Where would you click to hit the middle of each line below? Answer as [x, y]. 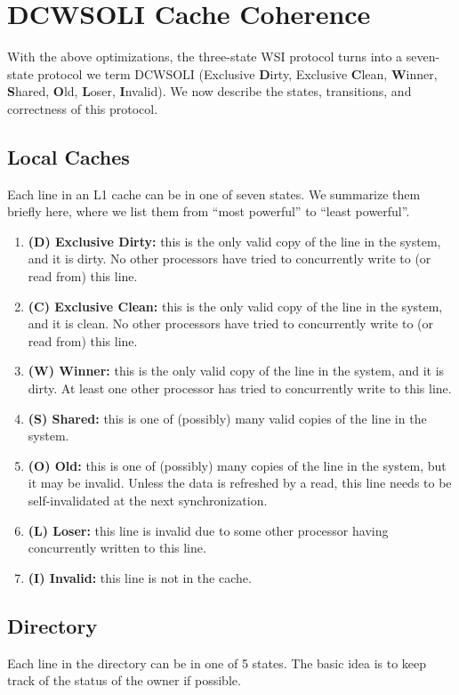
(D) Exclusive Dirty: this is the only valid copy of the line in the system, [234, 241]
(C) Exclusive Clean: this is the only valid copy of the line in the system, [235, 306]
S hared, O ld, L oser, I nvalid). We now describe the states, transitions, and [209, 91]
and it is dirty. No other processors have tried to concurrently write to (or [229, 259]
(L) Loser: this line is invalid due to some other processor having [208, 530]
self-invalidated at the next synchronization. [148, 501]
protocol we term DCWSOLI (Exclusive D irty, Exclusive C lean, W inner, [238, 73]
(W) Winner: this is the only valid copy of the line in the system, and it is [236, 371]
